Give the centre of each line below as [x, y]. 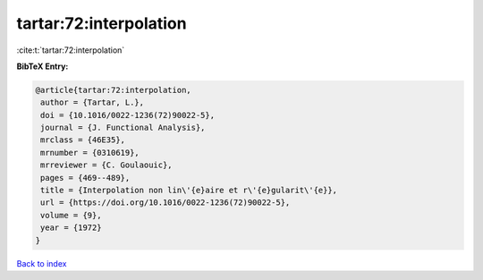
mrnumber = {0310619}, [90, 153]
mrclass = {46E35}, [83, 140]
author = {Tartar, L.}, [93, 102]
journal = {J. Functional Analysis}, [123, 128]
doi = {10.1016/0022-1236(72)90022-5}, [127, 115]
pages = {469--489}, [85, 178]
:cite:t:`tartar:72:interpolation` [71, 50]
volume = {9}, [71, 215]
